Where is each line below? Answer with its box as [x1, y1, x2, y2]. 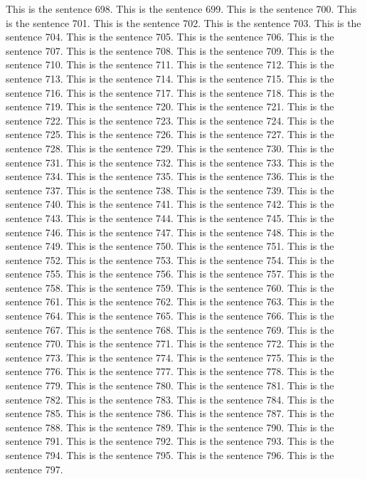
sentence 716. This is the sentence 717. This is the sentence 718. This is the [6, 85, 334, 100]
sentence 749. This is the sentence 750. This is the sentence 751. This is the [6, 238, 334, 253]
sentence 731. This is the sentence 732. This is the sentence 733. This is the [6, 154, 334, 169]
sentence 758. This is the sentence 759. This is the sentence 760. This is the [6, 280, 334, 295]
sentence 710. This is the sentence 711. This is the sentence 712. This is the [6, 57, 334, 72]
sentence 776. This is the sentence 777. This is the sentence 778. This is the [6, 364, 334, 379]
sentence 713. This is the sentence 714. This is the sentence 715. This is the [6, 70, 334, 85]
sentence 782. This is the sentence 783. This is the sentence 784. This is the [6, 391, 334, 406]
